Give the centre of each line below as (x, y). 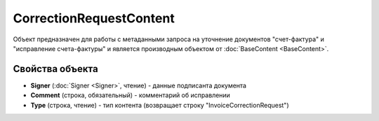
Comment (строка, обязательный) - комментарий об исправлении (131, 95)
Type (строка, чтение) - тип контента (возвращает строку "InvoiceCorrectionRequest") (160, 105)
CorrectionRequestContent (94, 18)
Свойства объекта (55, 69)
